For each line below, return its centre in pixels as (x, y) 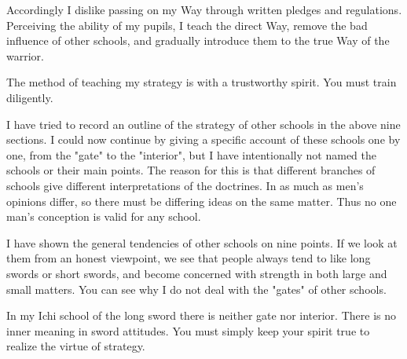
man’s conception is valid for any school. (104, 216)
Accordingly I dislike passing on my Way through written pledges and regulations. (204, 9)
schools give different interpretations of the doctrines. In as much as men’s (185, 185)
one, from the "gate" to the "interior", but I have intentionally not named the (192, 154)
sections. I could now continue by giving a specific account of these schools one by (203, 139)
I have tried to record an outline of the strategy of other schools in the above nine (203, 124)
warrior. (25, 55)
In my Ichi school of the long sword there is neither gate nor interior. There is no (201, 315)
